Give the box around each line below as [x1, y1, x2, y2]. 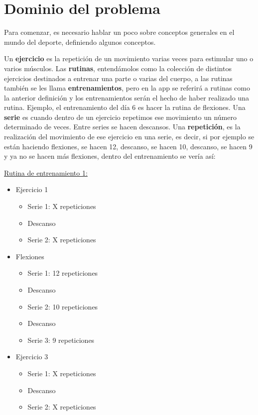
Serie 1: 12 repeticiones [27, 268, 98, 278]
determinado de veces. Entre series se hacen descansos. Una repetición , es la [4, 121, 241, 132]
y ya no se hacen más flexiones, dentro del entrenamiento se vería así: [4, 151, 216, 161]
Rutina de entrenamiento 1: [4, 167, 88, 178]
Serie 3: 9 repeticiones [27, 334, 95, 345]
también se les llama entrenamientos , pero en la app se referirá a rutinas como [4, 83, 250, 93]
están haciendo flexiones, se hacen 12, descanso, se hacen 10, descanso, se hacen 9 [4, 141, 253, 151]
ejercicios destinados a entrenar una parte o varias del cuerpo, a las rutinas [4, 73, 233, 83]
